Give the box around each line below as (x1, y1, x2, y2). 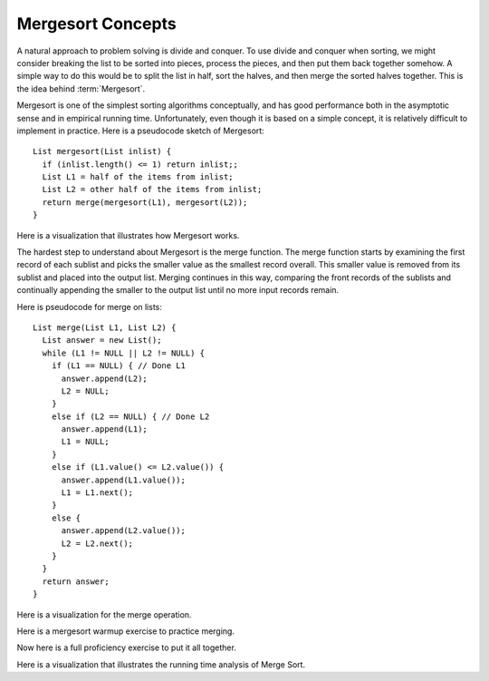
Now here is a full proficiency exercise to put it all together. (16, 642, 237, 653)
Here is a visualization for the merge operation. (16, 608, 192, 620)
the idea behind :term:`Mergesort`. (16, 83, 146, 94)
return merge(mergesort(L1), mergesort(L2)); (42, 197, 248, 208)
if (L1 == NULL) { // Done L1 (51, 361, 186, 371)
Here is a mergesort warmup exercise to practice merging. (16, 626, 235, 637)
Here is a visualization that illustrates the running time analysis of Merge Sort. (16, 658, 306, 670)
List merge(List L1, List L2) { (33, 322, 177, 333)
